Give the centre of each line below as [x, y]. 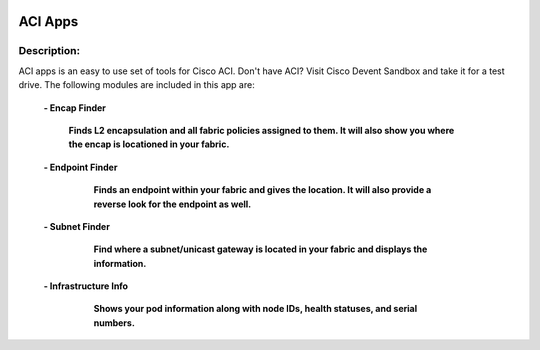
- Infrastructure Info [86, 286]
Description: [49, 51]
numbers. [114, 322]
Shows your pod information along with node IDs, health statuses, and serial [255, 309]
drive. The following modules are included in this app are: [136, 85]
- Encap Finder [75, 107]
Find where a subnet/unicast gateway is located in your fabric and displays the [260, 249]
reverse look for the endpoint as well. [172, 204]
